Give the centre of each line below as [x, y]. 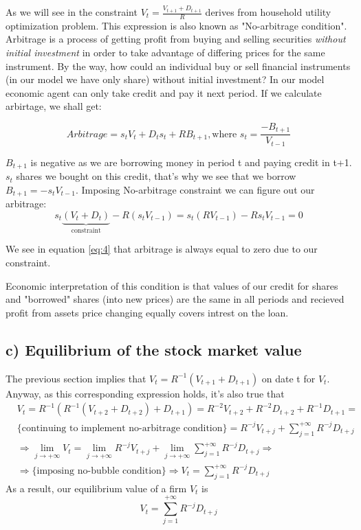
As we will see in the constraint [72, 12]
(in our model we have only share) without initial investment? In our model [165, 79]
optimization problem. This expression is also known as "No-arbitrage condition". [176, 25]
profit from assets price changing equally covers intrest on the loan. [147, 312]
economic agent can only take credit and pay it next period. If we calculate [164, 92]
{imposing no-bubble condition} [99, 471]
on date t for [288, 378]
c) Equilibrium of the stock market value [154, 349]
